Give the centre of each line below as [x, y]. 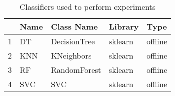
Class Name [74, 26]
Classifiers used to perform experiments [87, 7]
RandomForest [76, 70]
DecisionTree [73, 41]
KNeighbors [71, 55]
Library [124, 26]
